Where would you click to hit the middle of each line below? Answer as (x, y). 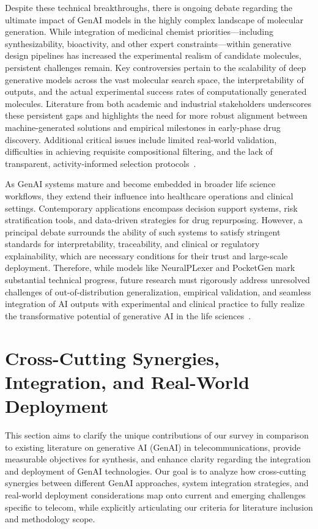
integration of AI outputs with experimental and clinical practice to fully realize (155, 304)
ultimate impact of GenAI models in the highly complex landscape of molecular (154, 19)
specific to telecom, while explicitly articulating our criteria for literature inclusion (159, 507)
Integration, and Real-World (127, 381)
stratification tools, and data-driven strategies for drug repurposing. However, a (154, 220)
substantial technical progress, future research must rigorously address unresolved (157, 280)
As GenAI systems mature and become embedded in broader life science (140, 184)
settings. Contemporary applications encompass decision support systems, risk (151, 208)
